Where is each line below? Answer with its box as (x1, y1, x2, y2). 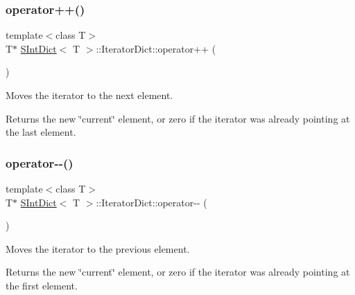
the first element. (6, 278, 78, 292)
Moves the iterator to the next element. (6, 88, 173, 102)
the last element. (6, 125, 76, 139)
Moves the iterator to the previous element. (6, 241, 190, 256)
